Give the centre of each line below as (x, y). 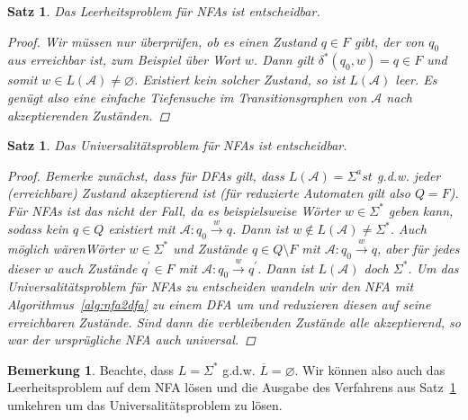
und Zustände (210, 248)
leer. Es (416, 80)
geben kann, (421, 210)
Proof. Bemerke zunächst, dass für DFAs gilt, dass (146, 175)
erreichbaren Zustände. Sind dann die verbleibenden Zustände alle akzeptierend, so (234, 322)
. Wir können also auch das (370, 369)
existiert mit (142, 229)
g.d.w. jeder (409, 175)
